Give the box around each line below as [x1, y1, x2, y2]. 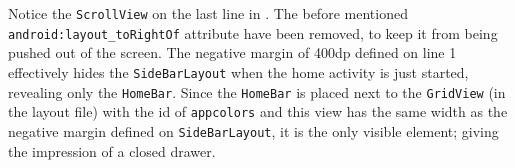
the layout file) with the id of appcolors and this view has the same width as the [8, 101, 508, 122]
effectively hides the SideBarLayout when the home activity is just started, [8, 61, 469, 82]
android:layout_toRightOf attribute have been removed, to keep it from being [8, 22, 498, 43]
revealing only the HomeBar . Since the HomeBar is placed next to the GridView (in [8, 81, 506, 102]
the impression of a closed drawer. [8, 140, 216, 161]
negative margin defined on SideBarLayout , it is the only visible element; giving [8, 120, 499, 141]
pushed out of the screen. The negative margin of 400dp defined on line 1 [8, 42, 457, 63]
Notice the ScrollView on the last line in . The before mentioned [8, 3, 408, 23]
